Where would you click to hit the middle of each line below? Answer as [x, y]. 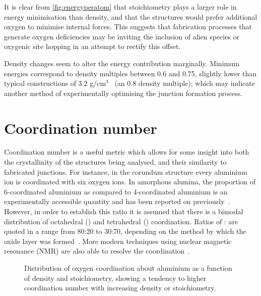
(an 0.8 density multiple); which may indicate [185, 83]
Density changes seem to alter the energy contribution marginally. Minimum [122, 63]
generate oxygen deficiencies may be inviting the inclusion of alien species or [122, 36]
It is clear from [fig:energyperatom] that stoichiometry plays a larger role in [120, 7]
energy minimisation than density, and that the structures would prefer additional [131, 16]
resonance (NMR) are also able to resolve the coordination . [97, 251]
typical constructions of [40, 83]
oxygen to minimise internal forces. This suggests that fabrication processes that [128, 27]
